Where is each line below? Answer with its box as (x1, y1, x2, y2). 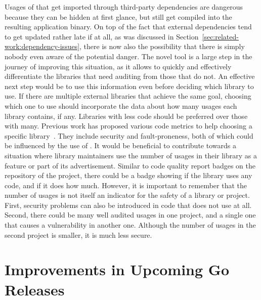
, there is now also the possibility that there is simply (79, 41, 245, 52)
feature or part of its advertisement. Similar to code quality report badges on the (5, 160, 255, 170)
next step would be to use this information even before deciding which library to (5, 80, 254, 91)
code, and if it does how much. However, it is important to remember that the (5, 180, 247, 190)
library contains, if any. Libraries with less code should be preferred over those (5, 110, 248, 121)
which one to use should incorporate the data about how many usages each (5, 100, 237, 111)
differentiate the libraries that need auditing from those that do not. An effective (5, 71, 255, 81)
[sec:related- (202, 31, 239, 41)
